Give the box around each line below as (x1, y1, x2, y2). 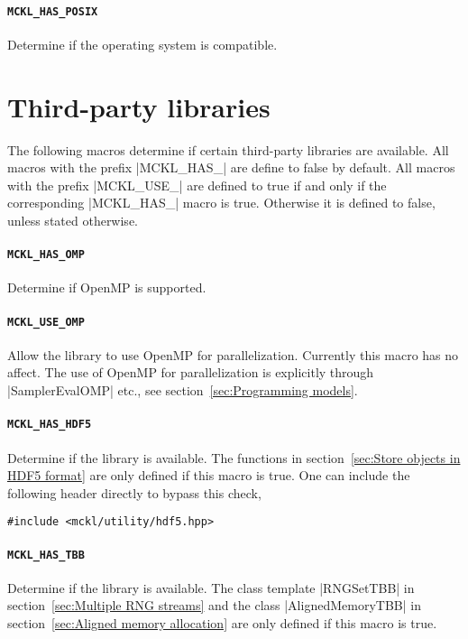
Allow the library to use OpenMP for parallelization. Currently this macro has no (7, 345, 459, 364)
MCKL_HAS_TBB (7, 548, 85, 561)
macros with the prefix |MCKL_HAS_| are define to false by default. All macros (7, 158, 455, 177)
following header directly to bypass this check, (7, 483, 262, 502)
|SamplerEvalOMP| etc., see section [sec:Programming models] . (7, 381, 358, 400)
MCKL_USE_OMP (7, 315, 85, 329)
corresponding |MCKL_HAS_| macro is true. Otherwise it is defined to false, (7, 193, 436, 212)
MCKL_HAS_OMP (7, 248, 85, 262)
